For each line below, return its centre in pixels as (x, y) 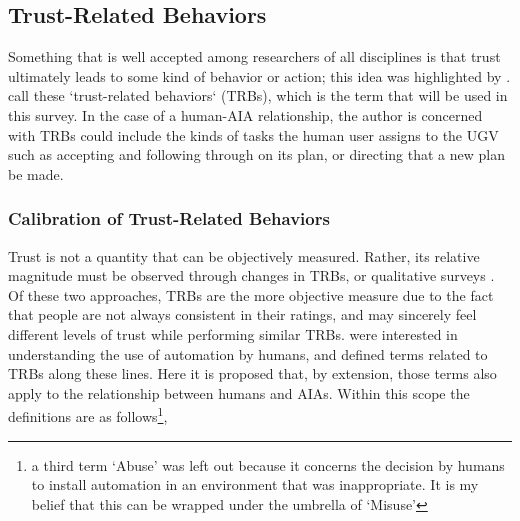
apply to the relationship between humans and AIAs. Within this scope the (239, 392)
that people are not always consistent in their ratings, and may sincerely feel (242, 314)
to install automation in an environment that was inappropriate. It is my (255, 484)
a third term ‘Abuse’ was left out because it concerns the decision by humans (268, 464)
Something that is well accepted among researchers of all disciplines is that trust (254, 56)
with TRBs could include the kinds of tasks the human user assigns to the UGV (253, 134)
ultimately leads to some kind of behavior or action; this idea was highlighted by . (259, 75)
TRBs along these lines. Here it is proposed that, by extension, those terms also (252, 373)
